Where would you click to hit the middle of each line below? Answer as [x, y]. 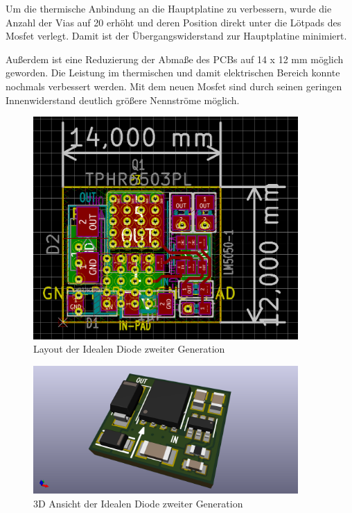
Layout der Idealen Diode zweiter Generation [129, 349]
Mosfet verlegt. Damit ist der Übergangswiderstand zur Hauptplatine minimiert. [176, 36]
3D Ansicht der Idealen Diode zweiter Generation [138, 503]
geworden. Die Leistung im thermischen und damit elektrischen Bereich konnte [173, 73]
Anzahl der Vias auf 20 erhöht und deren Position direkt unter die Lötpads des [174, 22]
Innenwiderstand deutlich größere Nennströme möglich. [123, 100]
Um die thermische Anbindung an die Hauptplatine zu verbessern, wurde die [169, 8]
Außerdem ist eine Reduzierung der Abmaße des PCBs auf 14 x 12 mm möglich [175, 59]
